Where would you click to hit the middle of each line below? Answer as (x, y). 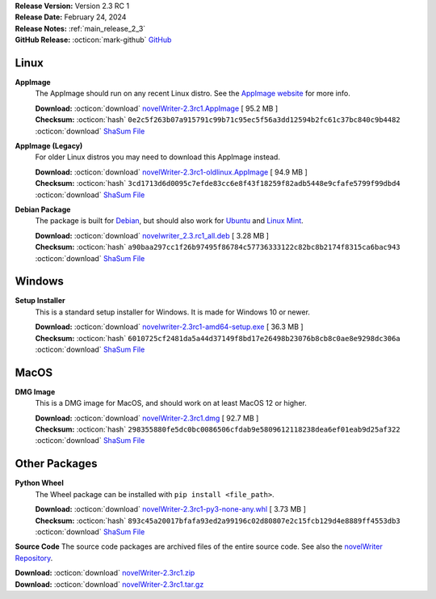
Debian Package (43, 209)
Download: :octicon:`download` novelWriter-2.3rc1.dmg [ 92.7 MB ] (147, 418)
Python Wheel (39, 483)
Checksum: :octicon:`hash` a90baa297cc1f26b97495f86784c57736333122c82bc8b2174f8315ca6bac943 (218, 247)
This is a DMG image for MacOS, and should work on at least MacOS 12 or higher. (171, 403)
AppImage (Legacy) (49, 146)
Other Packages (56, 464)
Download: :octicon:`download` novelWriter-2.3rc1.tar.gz (109, 584)
